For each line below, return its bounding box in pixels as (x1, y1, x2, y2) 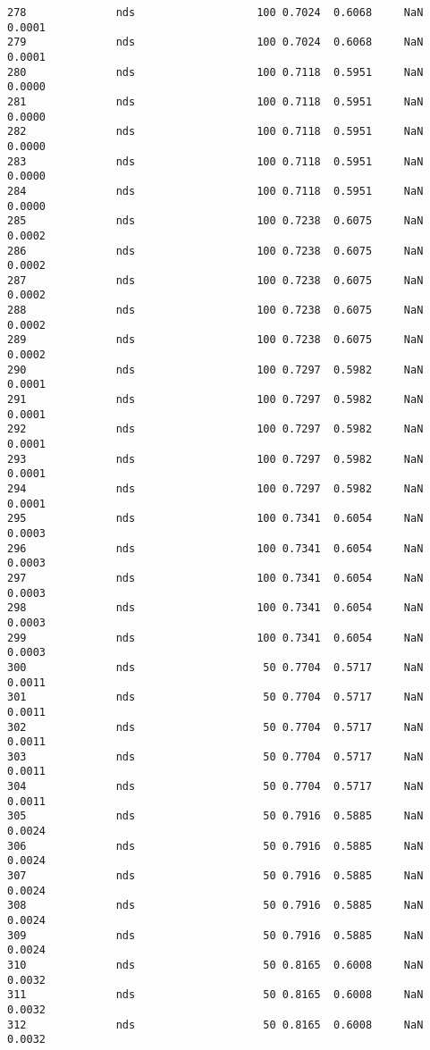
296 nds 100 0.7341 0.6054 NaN (7, 542, 424, 555)
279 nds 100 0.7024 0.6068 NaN (7, 36, 424, 49)
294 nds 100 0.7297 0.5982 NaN (7, 483, 424, 495)
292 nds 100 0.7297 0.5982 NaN (7, 423, 424, 436)
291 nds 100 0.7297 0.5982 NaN (7, 393, 424, 407)
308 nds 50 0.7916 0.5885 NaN (7, 899, 424, 912)
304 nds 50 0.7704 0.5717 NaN (7, 780, 424, 794)
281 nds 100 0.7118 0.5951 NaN (7, 95, 424, 108)
